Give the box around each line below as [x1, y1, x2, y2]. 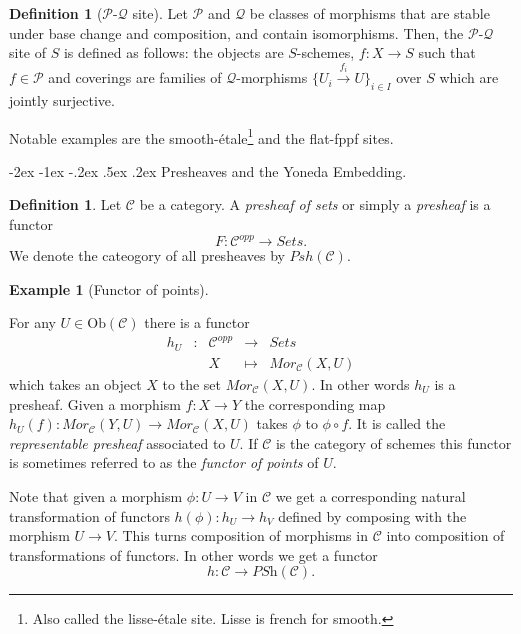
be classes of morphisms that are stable [249, 3, 490, 23]
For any [9, 312, 56, 333]
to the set [162, 373, 221, 394]
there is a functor [144, 312, 250, 333]
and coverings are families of [48, 67, 222, 88]
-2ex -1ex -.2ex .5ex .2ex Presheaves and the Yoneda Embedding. [9, 160, 407, 181]
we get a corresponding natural [275, 485, 466, 506]
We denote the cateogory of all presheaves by [9, 245, 285, 266]
